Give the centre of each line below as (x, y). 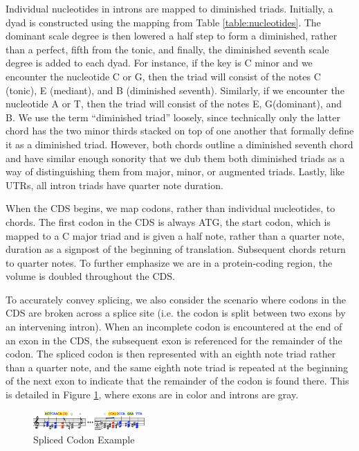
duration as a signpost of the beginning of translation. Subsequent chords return (176, 249)
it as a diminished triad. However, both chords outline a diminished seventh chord (179, 144)
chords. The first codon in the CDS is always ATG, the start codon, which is (168, 221)
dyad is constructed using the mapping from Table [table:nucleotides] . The (163, 22)
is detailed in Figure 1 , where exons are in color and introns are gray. (152, 395)
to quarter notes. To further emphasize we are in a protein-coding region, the (169, 262)
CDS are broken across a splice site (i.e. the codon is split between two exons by (176, 313)
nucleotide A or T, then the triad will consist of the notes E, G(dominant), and (174, 104)
